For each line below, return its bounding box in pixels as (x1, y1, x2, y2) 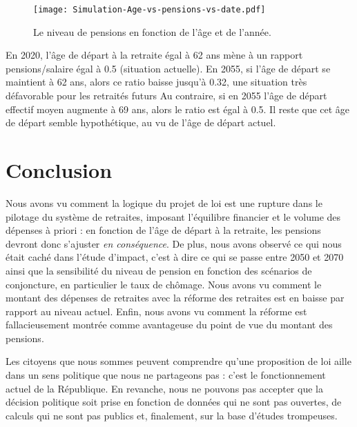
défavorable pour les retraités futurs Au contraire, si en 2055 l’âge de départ (6, 88, 327, 103)
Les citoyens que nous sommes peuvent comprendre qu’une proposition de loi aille (6, 354, 351, 368)
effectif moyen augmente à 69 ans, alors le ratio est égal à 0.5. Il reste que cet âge (6, 101, 350, 116)
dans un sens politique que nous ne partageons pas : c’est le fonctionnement (6, 368, 326, 382)
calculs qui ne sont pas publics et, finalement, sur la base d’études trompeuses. (6, 408, 338, 422)
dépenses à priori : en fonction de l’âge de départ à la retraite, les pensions (6, 223, 321, 237)
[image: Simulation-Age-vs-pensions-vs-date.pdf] (33, 5, 266, 14)
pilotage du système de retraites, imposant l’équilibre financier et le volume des (6, 209, 341, 224)
